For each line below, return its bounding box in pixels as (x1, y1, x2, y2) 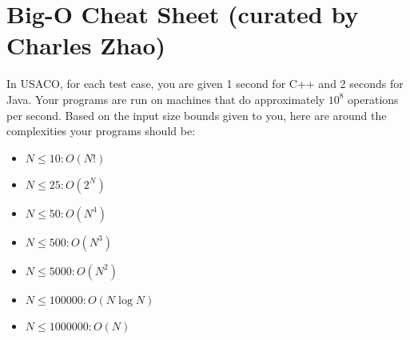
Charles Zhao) (6, 29, 166, 62)
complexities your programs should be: (6, 122, 196, 139)
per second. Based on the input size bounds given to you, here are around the (6, 106, 387, 123)
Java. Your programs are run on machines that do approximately (6, 90, 325, 107)
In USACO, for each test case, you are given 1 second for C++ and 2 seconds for (6, 75, 404, 92)
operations (348, 90, 399, 107)
